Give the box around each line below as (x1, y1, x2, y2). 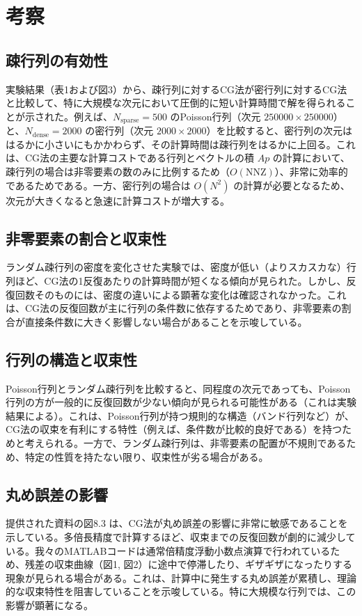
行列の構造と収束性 (6, 348, 137, 370)
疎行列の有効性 (6, 49, 108, 70)
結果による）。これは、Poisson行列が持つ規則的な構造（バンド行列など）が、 (6, 408, 354, 422)
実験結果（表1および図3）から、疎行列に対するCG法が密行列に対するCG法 (6, 81, 347, 96)
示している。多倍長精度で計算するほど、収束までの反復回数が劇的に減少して (6, 529, 356, 544)
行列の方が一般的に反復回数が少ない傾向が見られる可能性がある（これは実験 (6, 395, 356, 409)
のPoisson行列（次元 (170, 109, 261, 123)
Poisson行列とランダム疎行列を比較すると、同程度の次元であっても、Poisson (6, 381, 351, 395)
